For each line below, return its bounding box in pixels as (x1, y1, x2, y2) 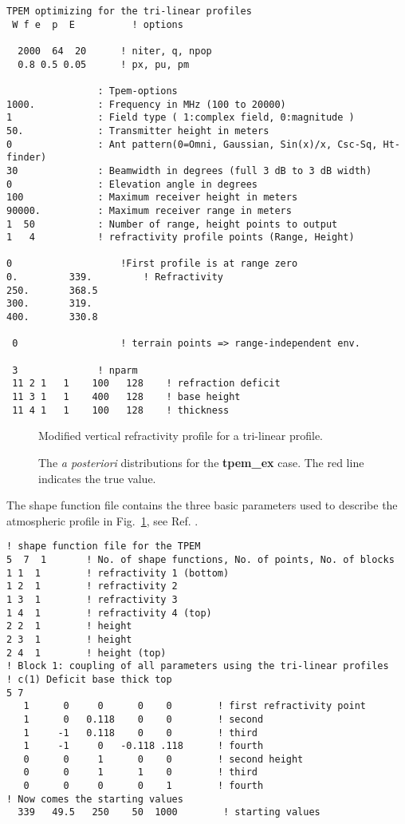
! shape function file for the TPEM (6, 541, 201, 553)
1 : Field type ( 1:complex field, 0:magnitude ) (6, 112, 355, 124)
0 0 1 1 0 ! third (23, 767, 258, 778)
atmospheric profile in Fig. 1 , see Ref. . (6, 512, 199, 529)
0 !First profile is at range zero (6, 258, 298, 270)
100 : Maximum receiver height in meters (6, 192, 298, 204)
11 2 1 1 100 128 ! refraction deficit (12, 378, 281, 390)
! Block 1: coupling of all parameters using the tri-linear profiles (6, 660, 389, 672)
